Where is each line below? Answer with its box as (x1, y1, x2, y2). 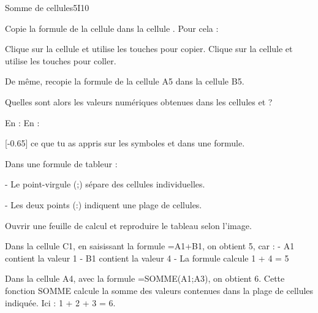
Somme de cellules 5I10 (5, 1, 89, 13)
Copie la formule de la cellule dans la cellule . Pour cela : (5, 21, 219, 34)
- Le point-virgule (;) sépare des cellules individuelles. (5, 178, 205, 190)
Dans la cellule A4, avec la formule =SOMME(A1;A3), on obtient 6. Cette (5, 272, 285, 285)
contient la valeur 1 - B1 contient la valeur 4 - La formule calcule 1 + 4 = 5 (5, 251, 289, 264)
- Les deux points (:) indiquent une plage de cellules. (5, 198, 202, 211)
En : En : (5, 116, 40, 129)
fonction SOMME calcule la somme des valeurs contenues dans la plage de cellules (5, 284, 314, 296)
